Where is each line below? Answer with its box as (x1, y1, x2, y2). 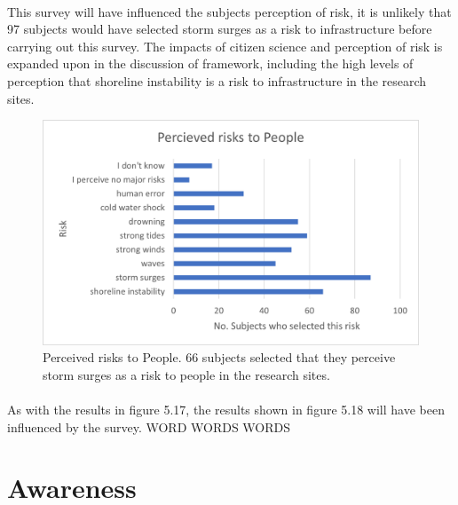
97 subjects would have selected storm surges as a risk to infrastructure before (7, 20, 432, 38)
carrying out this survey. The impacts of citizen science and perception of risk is (7, 36, 443, 55)
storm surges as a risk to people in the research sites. (43, 365, 330, 383)
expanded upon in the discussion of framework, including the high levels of (7, 54, 414, 73)
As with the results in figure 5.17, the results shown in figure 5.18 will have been (7, 399, 445, 418)
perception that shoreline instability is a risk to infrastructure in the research (7, 71, 427, 90)
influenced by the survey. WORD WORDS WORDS (7, 417, 291, 436)
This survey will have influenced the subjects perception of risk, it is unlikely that (7, 2, 452, 20)
